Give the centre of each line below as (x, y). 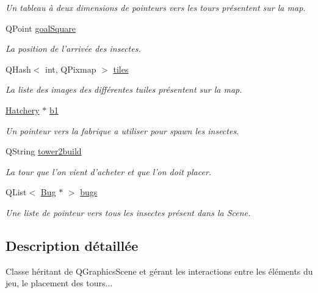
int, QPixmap (71, 69)
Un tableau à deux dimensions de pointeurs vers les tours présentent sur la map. (156, 7)
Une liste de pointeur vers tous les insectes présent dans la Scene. (128, 212)
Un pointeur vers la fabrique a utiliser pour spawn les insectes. (122, 130)
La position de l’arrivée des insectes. (73, 49)
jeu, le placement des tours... (59, 283)
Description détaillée (72, 245)
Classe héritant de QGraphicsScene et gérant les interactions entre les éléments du (159, 271)
